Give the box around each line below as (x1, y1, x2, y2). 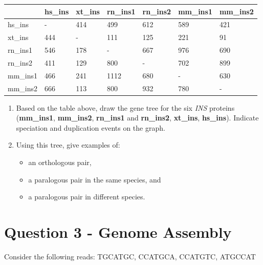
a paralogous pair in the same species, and (28, 174, 161, 185)
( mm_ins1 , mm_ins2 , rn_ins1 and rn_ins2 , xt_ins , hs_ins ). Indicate (16, 112, 259, 123)
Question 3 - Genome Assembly (4, 221, 232, 242)
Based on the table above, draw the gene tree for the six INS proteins (16, 102, 235, 113)
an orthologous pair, (28, 157, 92, 168)
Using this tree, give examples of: (16, 139, 120, 150)
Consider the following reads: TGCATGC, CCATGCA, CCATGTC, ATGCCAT (4, 251, 256, 261)
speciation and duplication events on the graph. (16, 122, 165, 133)
